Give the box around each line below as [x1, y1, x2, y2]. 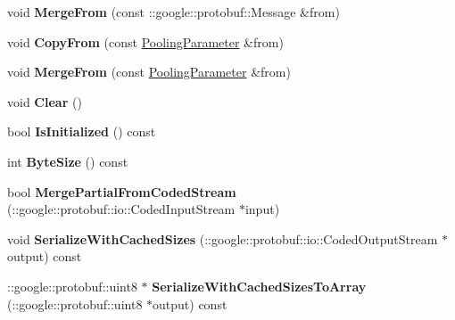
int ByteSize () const [7, 152, 128, 170]
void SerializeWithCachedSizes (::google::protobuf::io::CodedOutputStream [7, 229, 438, 248]
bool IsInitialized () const [7, 122, 156, 141]
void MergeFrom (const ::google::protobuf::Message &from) [7, 3, 340, 21]
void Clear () [7, 92, 82, 111]
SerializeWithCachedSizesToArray [152, 276, 367, 295]
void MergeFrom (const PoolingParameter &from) [7, 62, 291, 81]
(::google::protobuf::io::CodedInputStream [7, 200, 236, 218]
